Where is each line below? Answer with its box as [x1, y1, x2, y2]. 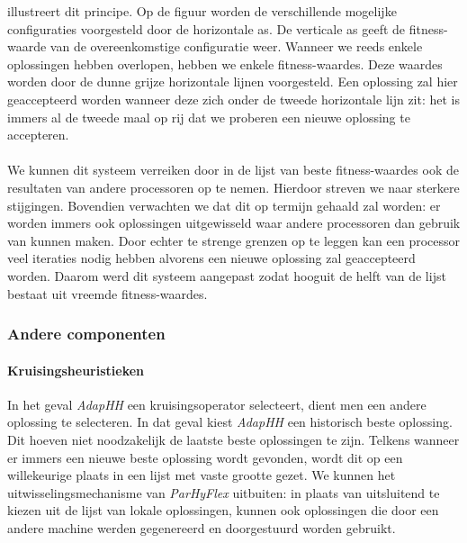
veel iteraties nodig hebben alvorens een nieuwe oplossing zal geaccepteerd [7, 249, 416, 267]
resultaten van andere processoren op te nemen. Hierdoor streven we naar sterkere [7, 177, 460, 196]
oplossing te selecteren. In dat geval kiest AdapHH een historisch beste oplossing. [7, 412, 453, 431]
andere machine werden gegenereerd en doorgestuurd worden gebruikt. [7, 518, 396, 537]
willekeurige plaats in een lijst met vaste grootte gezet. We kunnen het [7, 466, 396, 484]
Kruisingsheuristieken [7, 360, 145, 379]
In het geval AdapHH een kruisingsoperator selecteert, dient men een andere [7, 394, 427, 413]
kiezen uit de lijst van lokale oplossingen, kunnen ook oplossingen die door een [7, 501, 439, 520]
